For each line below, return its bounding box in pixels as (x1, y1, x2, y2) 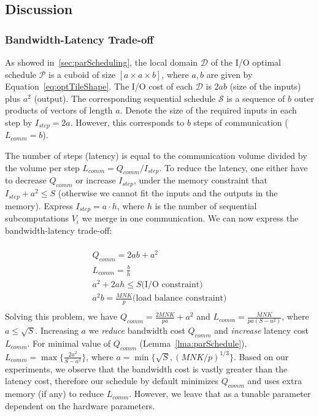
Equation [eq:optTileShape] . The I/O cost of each (5, 80, 193, 93)
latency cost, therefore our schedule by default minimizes (5, 374, 218, 387)
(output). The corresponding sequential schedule (34, 91, 216, 104)
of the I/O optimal (210, 56, 281, 68)
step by (5, 115, 33, 128)
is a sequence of (226, 91, 285, 104)
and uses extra (247, 374, 302, 387)
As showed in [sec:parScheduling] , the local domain (5, 56, 198, 68)
